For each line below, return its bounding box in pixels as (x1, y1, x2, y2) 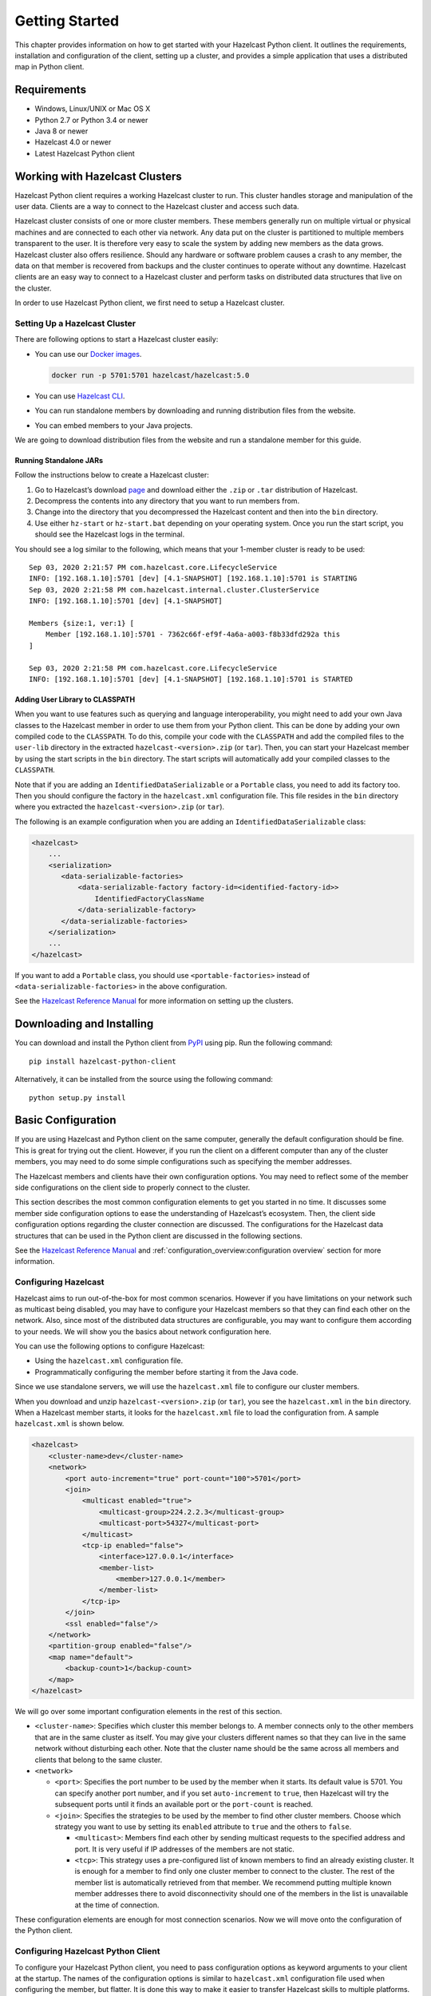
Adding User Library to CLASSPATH (14, 695, 136, 704)
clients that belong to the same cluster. (34, 1755, 163, 1764)
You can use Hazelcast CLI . (34, 391, 125, 401)
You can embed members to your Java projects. (34, 420, 193, 430)
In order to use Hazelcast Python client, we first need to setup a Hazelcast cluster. (14, 298, 285, 307)
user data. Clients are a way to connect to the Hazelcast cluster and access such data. (14, 202, 299, 212)
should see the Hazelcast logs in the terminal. (34, 529, 185, 539)
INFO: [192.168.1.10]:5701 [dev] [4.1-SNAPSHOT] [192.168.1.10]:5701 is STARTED (29, 675, 354, 683)
